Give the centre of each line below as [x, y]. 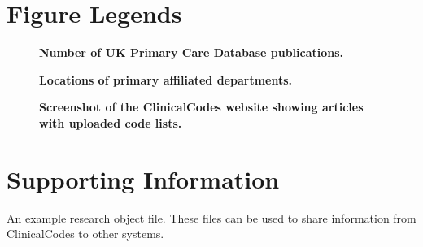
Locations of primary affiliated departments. [166, 79]
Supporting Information [143, 178]
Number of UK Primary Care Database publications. [192, 52]
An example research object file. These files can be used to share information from [211, 217]
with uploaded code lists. [111, 122]
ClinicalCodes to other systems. [85, 234]
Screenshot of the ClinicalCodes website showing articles [201, 107]
